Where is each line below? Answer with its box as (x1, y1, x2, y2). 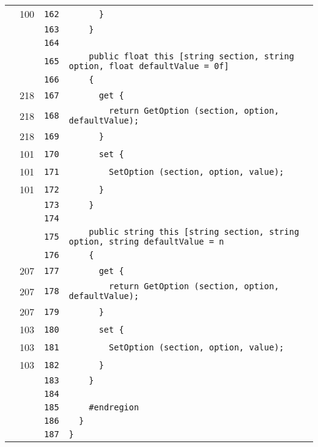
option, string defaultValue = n (68, 237, 224, 246)
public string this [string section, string (89, 227, 300, 237)
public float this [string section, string (89, 51, 294, 61)
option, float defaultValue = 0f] (68, 61, 229, 71)
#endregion (89, 402, 139, 412)
